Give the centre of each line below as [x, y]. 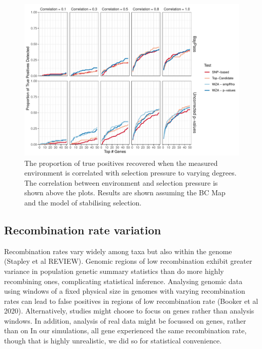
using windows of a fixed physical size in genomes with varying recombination [125, 291]
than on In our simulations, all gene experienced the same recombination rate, [125, 330]
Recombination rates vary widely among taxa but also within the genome [118, 251]
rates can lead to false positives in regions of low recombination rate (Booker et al [131, 301]
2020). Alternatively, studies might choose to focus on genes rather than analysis [129, 311]
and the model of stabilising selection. [83, 202]
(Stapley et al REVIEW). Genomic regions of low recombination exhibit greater [128, 261]
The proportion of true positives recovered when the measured [121, 163]
